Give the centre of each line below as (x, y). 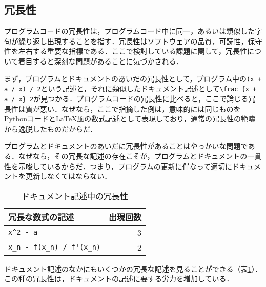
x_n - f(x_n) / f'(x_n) (55, 247)
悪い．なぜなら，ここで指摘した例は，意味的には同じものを (140, 108)
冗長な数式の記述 (41, 217)
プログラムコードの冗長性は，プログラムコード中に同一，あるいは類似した (130, 31)
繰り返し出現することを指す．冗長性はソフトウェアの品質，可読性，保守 (140, 41)
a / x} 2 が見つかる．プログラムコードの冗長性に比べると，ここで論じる (126, 98)
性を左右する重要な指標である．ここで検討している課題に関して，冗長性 (126, 51)
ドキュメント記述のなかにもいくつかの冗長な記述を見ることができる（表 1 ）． (133, 268)
